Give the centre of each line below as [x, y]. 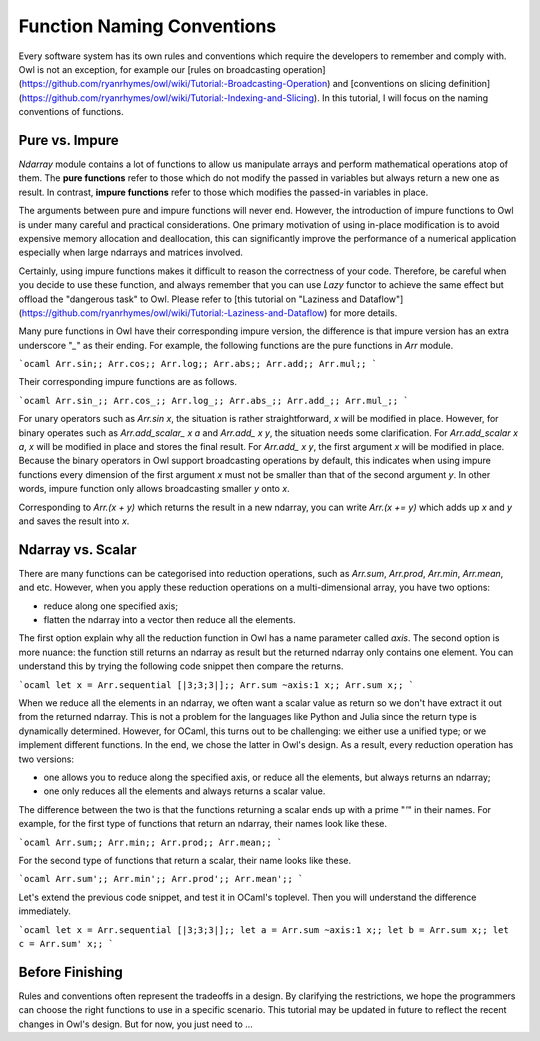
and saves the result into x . [74, 521]
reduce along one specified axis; [111, 606]
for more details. [363, 312]
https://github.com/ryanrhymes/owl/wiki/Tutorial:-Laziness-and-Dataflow [173, 312]
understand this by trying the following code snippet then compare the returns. [181, 666]
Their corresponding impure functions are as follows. [128, 382]
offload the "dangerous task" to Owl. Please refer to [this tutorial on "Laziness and [187, 299]
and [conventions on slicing [389, 84]
